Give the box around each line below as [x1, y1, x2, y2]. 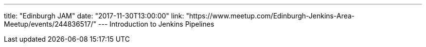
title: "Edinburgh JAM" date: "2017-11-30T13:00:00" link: [4, 12, 184, 20]
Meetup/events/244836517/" [4, 20, 97, 28]
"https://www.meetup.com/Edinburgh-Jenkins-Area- [186, 12, 355, 20]
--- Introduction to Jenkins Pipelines [98, 20, 214, 28]
